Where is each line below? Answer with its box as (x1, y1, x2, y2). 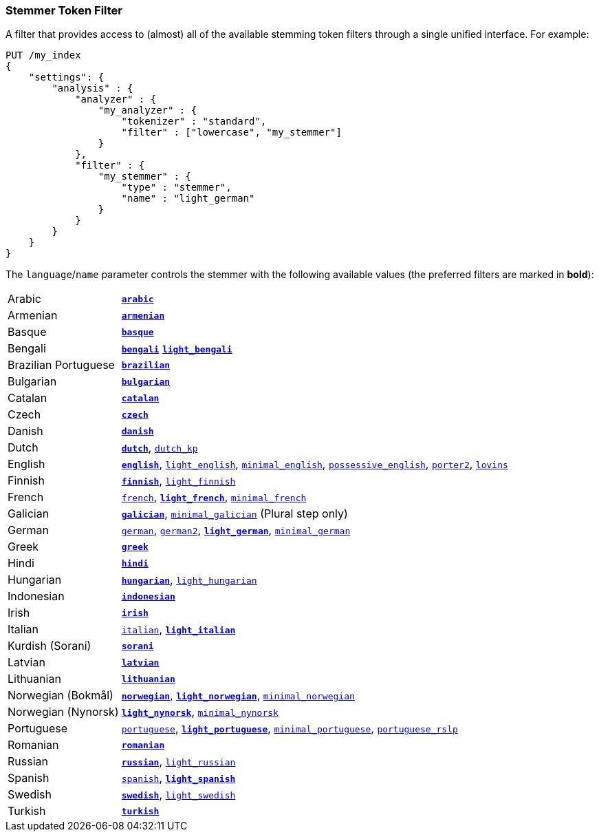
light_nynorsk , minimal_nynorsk (121, 705, 279, 719)
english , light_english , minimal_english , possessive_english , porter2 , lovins (121, 457, 508, 472)
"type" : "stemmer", (121, 182, 232, 193)
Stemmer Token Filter (6, 3, 122, 17)
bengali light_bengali (121, 344, 232, 355)
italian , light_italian (121, 622, 236, 637)
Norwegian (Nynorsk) (8, 705, 119, 719)
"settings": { (28, 72, 105, 83)
